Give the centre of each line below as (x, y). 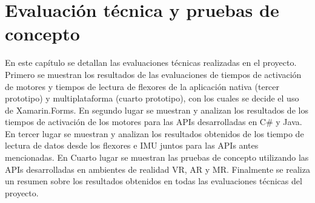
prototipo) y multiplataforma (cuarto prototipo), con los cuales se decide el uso (152, 98)
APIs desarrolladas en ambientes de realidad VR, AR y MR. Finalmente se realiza (157, 169)
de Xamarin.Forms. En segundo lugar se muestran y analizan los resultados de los (157, 110)
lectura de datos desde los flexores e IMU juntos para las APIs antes (132, 145)
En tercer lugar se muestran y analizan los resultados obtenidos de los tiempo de (154, 133)
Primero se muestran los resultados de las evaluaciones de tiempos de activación (153, 74)
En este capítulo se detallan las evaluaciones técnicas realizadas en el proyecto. (151, 63)
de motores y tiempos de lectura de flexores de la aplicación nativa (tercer (142, 86)
